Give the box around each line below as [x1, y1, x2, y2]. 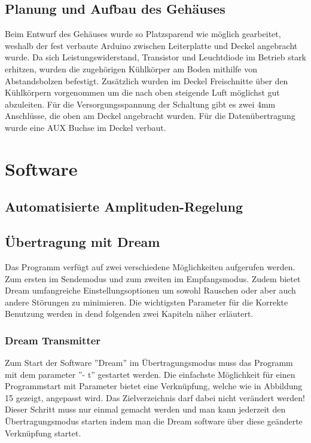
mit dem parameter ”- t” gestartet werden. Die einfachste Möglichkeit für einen [5, 368, 295, 380]
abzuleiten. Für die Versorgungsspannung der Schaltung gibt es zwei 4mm [5, 97, 276, 110]
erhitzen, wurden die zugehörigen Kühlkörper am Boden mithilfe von [5, 62, 257, 75]
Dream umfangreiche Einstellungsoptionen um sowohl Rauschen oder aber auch [5, 284, 296, 297]
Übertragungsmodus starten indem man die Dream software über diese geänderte [5, 415, 303, 427]
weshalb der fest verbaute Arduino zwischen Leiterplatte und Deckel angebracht [5, 39, 298, 51]
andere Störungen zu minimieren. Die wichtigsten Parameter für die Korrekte [5, 295, 288, 308]
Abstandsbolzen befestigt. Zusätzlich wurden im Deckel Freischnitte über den [5, 74, 288, 87]
